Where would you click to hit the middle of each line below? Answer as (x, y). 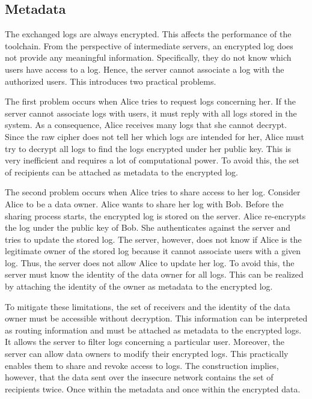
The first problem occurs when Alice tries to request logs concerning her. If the (151, 101)
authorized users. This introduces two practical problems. (111, 81)
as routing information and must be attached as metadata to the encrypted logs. (153, 330)
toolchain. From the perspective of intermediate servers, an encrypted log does (149, 45)
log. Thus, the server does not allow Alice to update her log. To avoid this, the (150, 262)
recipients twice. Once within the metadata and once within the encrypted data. (153, 388)
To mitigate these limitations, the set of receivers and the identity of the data (148, 306)
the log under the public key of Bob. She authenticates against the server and (148, 227)
